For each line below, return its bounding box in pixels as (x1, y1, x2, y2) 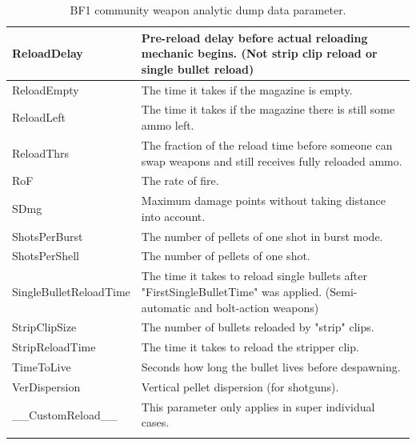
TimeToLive (12, 359, 71, 375)
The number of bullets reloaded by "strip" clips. (141, 319, 374, 335)
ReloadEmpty (12, 81, 79, 98)
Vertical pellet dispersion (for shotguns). (141, 378, 339, 395)
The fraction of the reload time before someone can (141, 136, 393, 153)
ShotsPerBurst (12, 227, 83, 244)
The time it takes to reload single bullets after (141, 267, 368, 284)
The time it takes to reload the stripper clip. (141, 339, 359, 355)
